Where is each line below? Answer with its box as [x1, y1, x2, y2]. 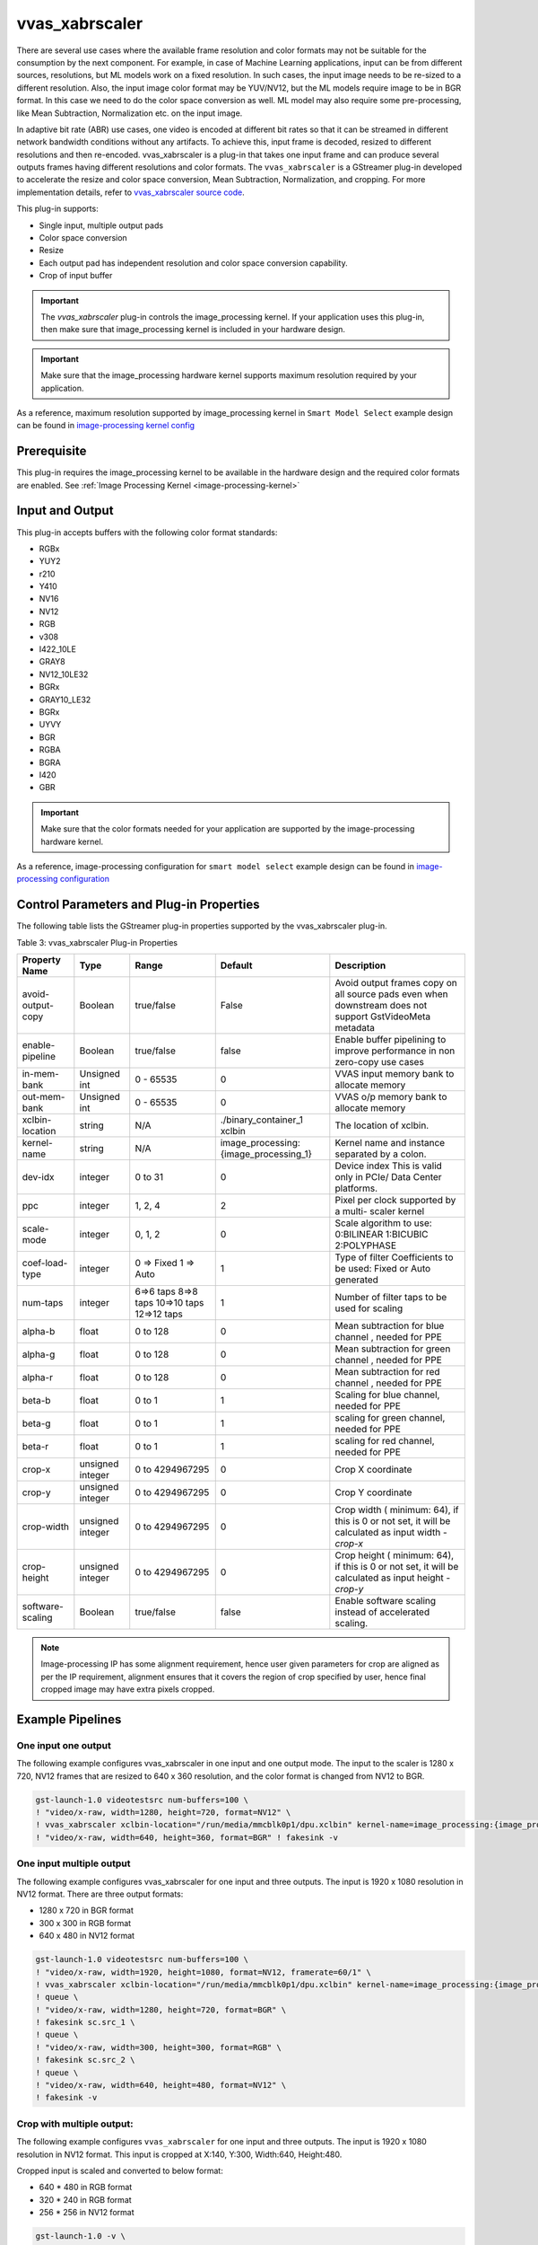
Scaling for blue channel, [334, 1388, 440, 1401]
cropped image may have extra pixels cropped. [40, 1684, 215, 1695]
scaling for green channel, [334, 1411, 446, 1423]
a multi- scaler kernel [334, 1204, 425, 1217]
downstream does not [334, 999, 428, 1011]
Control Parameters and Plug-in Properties [16, 897, 260, 912]
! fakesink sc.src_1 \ [35, 2017, 135, 2028]
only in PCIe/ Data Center [334, 1170, 443, 1183]
